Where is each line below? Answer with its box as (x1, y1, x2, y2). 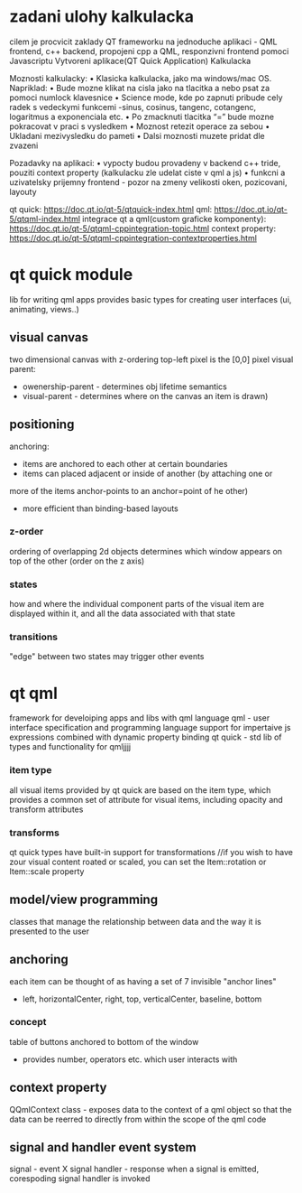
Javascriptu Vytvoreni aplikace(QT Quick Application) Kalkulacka (9, 55, 252, 66)
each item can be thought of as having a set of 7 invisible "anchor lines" (9, 975, 277, 986)
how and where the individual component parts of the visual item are (9, 599, 264, 610)
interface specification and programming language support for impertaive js (9, 722, 291, 733)
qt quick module (9, 265, 133, 285)
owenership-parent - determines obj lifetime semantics (22, 381, 227, 392)
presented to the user (9, 926, 90, 937)
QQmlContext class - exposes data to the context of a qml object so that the (9, 1104, 292, 1114)
